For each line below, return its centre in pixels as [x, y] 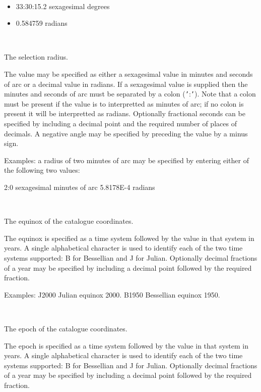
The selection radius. [36, 57]
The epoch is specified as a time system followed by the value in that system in [126, 345]
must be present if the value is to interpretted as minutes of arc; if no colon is [124, 103]
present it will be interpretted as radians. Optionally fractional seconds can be [125, 113]
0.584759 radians [42, 23]
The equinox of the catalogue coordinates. [69, 221]
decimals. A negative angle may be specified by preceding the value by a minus [126, 133]
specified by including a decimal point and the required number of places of [120, 123]
